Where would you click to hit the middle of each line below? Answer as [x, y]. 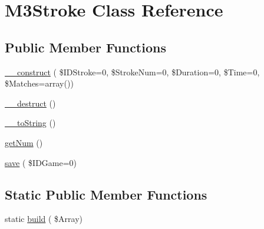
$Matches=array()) [39, 83]
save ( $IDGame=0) [41, 162]
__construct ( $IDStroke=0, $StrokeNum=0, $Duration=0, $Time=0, [132, 72]
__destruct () [30, 103]
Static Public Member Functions [106, 194]
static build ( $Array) [44, 219]
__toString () [30, 123]
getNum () [24, 142]
